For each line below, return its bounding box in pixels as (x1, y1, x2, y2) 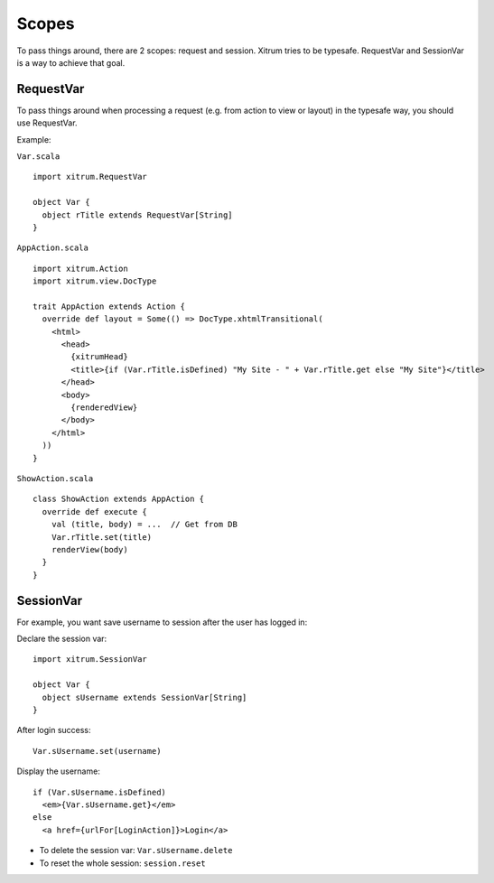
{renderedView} (70, 403, 138, 413)
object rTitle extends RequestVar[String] (42, 209, 234, 220)
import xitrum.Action (33, 263, 128, 274)
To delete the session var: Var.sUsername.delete (39, 845, 233, 856)
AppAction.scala (16, 243, 89, 253)
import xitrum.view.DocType (33, 276, 157, 286)
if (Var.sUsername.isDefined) (33, 786, 167, 797)
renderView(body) (51, 544, 128, 554)
